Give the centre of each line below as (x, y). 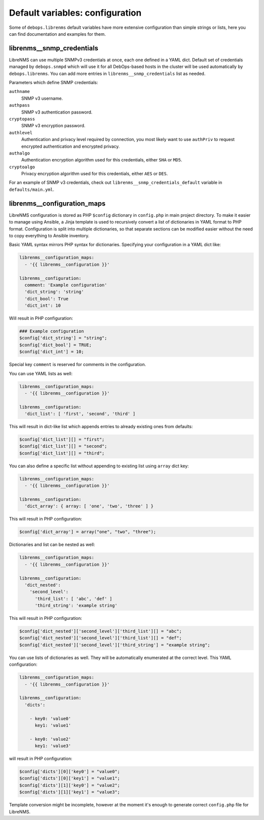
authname (20, 91)
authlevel (21, 133)
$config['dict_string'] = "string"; (63, 338)
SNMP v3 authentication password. (57, 112)
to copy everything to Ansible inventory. (49, 235)
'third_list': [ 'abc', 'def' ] (74, 599)
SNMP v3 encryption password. (53, 126)
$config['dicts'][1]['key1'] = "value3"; (70, 792)
